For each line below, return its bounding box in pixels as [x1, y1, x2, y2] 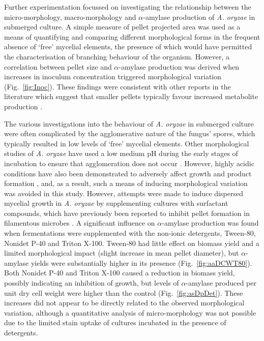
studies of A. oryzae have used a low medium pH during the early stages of [4, 148, 238, 159]
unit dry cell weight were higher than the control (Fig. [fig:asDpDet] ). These [4, 287, 243, 298]
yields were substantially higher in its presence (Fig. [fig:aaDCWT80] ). [31, 257, 252, 268]
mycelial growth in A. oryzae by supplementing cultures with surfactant [4, 198, 228, 208]
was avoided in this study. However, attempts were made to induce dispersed [4, 188, 243, 198]
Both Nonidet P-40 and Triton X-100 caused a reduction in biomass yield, [4, 267, 235, 278]
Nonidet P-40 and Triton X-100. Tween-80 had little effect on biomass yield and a [4, 237, 259, 248]
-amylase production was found [162, 218, 259, 228]
